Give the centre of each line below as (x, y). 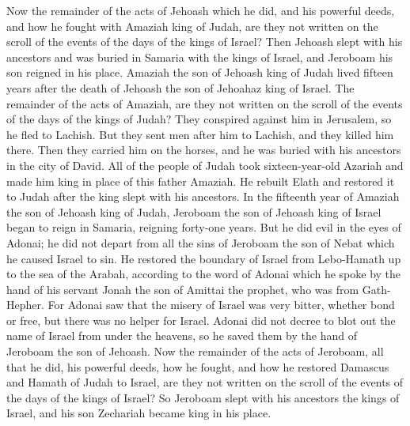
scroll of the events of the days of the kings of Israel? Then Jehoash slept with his (205, 41)
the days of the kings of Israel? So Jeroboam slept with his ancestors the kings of (203, 397)
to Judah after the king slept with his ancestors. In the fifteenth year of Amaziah (203, 196)
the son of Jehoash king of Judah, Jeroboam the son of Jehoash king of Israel (194, 211)
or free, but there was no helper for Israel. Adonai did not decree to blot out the (201, 320)
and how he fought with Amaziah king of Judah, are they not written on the (192, 26)
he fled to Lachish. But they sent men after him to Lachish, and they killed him (200, 134)
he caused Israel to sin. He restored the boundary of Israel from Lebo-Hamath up (204, 258)
